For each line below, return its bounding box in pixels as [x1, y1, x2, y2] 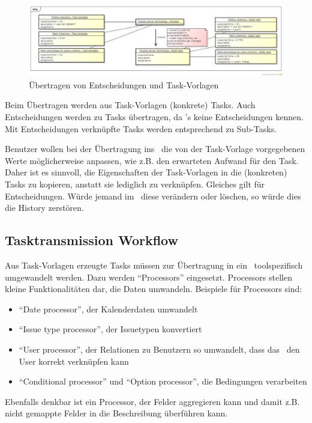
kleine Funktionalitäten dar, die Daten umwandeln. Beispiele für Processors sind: [5, 282, 302, 295]
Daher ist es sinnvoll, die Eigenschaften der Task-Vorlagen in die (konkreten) [5, 166, 287, 178]
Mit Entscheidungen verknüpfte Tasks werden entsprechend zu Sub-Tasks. [5, 122, 277, 135]
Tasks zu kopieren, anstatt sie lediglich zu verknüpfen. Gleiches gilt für [5, 178, 265, 190]
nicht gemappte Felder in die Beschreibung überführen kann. [5, 407, 228, 419]
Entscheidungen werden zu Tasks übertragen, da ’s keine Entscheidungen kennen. [5, 111, 304, 123]
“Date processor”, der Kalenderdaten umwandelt [19, 302, 198, 315]
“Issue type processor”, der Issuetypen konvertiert [19, 323, 202, 335]
